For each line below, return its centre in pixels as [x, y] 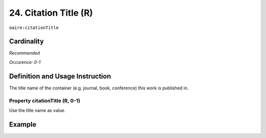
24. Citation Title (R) [51, 13]
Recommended [25, 53]
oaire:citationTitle [34, 28]
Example [23, 124]
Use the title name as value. [37, 110]
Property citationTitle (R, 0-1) [45, 101]
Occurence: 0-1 [25, 62]
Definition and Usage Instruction [60, 76]
